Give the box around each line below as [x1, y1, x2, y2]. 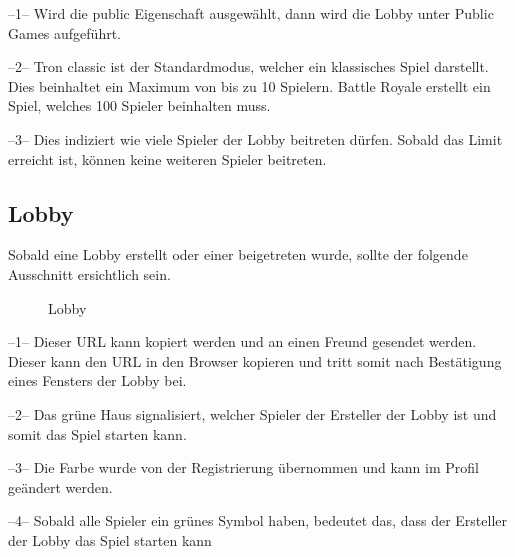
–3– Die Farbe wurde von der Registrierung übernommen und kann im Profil [8, 457, 479, 478]
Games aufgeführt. [8, 22, 122, 43]
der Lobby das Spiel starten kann [8, 529, 212, 550]
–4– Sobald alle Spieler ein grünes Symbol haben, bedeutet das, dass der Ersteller [8, 510, 507, 531]
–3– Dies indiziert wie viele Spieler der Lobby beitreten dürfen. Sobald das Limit [8, 128, 503, 149]
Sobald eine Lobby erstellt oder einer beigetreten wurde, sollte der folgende [8, 244, 468, 265]
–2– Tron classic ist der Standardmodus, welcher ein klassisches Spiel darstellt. [8, 56, 489, 77]
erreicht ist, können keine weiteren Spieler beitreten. [8, 148, 327, 169]
